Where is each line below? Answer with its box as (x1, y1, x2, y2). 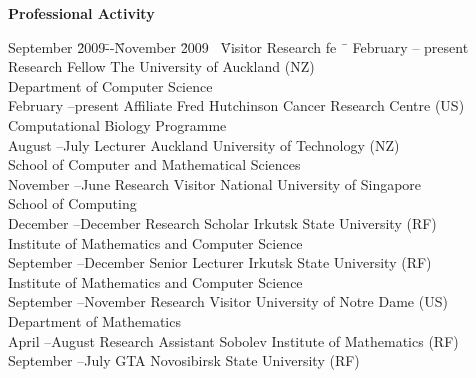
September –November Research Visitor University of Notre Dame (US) (8, 291, 448, 312)
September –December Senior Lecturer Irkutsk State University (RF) (8, 252, 432, 273)
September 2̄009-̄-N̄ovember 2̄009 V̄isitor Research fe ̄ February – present (8, 36, 469, 57)
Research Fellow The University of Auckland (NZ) (8, 56, 315, 77)
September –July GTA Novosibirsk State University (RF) (8, 350, 360, 371)
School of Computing (8, 193, 137, 214)
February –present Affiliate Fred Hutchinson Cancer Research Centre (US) (8, 95, 465, 116)
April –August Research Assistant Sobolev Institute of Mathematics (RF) (8, 330, 459, 351)
